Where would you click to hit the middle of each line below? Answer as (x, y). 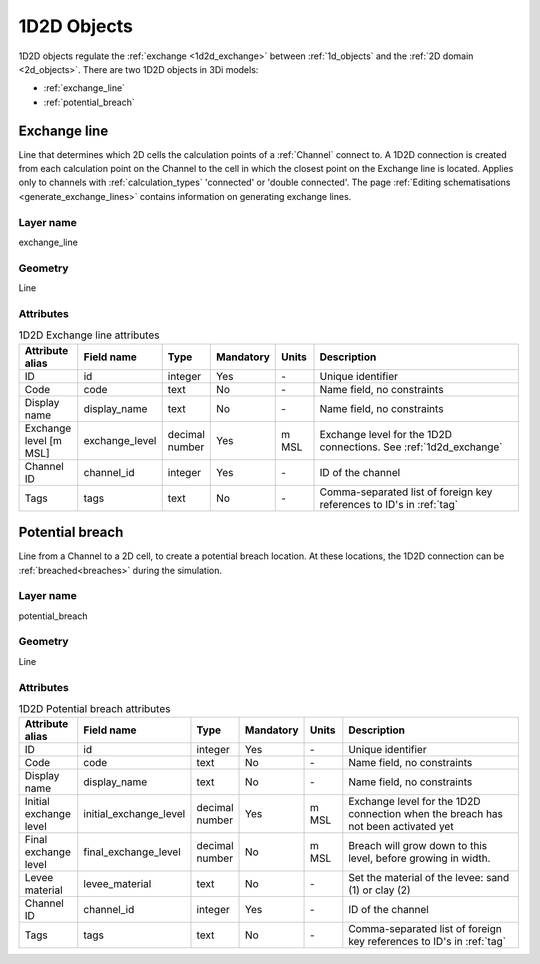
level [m (43, 440)
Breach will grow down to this (418, 846)
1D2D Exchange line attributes (89, 335)
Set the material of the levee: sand (429, 878)
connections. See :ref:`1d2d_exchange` (411, 447)
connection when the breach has (426, 814)
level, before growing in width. (419, 858)
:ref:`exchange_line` (84, 88)
